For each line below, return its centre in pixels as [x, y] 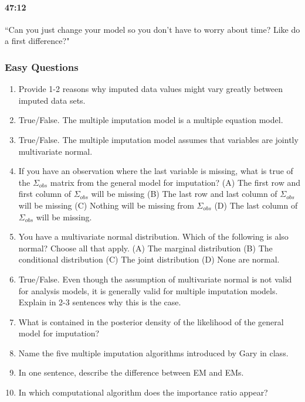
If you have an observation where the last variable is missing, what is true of [156, 171]
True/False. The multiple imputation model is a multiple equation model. [151, 120]
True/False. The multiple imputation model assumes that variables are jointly [158, 139]
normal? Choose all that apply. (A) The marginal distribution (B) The [145, 248]
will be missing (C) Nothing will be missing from [106, 205]
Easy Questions [42, 67]
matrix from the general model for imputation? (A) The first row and [175, 182]
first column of [45, 194]
